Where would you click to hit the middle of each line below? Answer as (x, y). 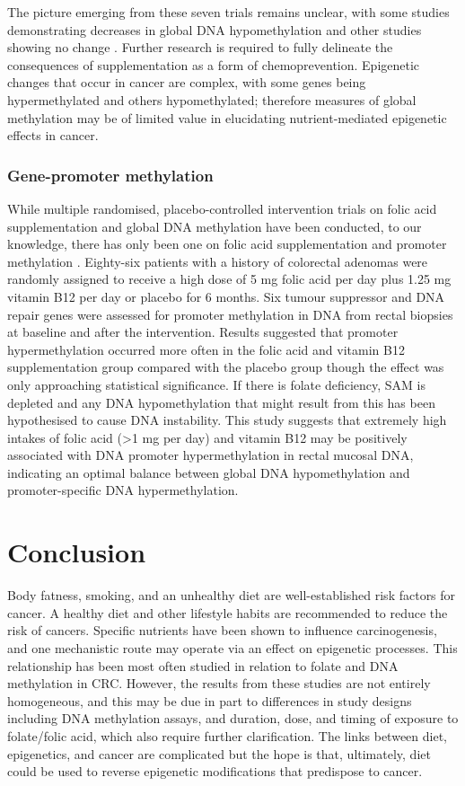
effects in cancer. (53, 135)
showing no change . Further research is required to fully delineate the (200, 47)
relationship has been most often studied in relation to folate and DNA (203, 665)
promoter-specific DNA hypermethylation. (123, 490)
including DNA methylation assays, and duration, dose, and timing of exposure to (233, 718)
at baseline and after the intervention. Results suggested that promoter (203, 332)
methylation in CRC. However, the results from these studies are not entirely (219, 683)
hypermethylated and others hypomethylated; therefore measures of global (212, 99)
